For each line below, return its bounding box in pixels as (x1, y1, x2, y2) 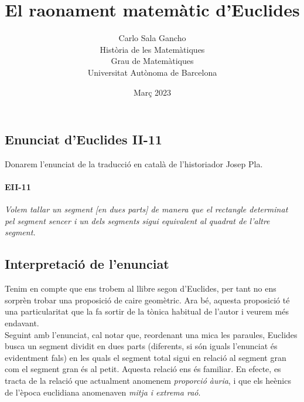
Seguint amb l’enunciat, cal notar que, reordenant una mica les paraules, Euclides (5, 328, 298, 340)
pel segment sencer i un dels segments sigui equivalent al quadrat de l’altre (5, 214, 270, 227)
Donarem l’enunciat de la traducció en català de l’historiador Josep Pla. (5, 157, 263, 170)
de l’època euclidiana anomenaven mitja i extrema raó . (5, 386, 201, 398)
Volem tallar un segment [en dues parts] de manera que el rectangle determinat (5, 203, 288, 215)
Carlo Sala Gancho (118, 32, 186, 44)
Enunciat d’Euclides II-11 (5, 130, 162, 148)
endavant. (5, 317, 39, 329)
